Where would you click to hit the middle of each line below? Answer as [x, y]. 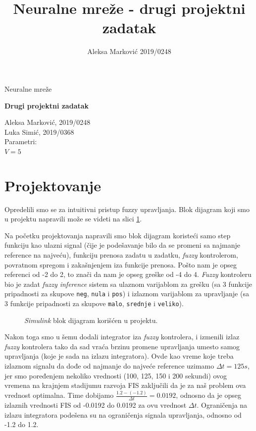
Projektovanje [53, 185]
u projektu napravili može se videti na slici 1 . [73, 219]
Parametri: [21, 141]
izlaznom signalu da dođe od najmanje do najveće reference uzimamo [109, 366]
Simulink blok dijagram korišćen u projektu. [91, 320]
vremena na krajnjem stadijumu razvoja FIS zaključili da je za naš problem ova [125, 385]
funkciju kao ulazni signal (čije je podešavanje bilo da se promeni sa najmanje [122, 245]
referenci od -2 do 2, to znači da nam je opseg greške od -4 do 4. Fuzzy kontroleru [128, 274]
